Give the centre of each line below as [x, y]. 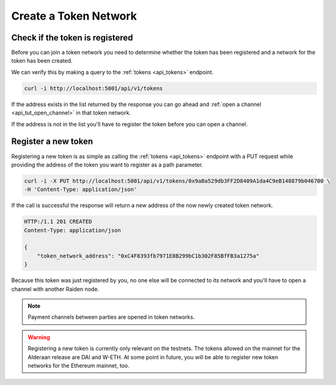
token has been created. [42, 61]
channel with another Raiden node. [55, 289]
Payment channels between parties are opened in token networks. [111, 317]
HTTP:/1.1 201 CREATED [58, 222]
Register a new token [52, 142]
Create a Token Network [74, 16]
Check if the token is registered [72, 38]
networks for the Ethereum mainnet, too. [79, 365]
